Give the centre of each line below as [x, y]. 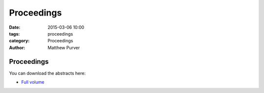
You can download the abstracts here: [47, 73]
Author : [17, 47]
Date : [15, 27]
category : [19, 41]
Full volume [33, 82]
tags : [14, 34]
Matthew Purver [64, 47]
